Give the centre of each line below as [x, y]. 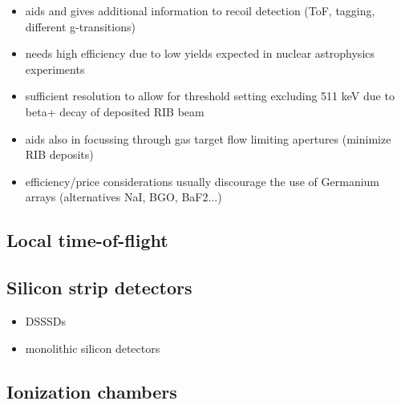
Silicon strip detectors [99, 288]
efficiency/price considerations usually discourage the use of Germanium [203, 181]
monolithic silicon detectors [93, 348]
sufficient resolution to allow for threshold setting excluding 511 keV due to [210, 96]
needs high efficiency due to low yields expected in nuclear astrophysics [200, 53]
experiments [55, 69]
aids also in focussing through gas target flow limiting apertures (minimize [208, 138]
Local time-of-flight [87, 240]
